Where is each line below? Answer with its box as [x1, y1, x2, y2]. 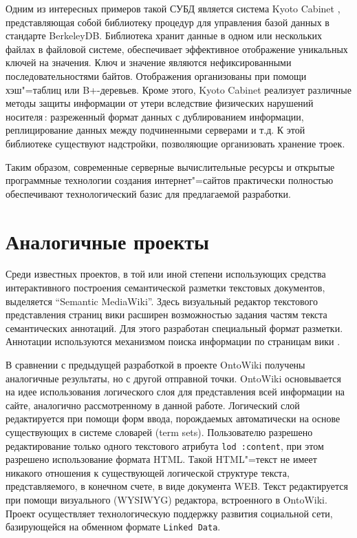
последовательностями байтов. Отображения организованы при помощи [6, 68, 307, 83]
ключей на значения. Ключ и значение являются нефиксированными [6, 55, 292, 70]
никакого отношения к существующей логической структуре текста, [6, 465, 290, 479]
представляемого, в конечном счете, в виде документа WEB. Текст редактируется [6, 479, 348, 493]
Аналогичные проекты [6, 227, 209, 255]
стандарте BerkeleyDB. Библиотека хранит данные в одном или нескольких [6, 28, 323, 43]
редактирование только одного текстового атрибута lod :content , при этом [6, 438, 324, 453]
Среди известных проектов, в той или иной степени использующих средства [6, 267, 326, 281]
